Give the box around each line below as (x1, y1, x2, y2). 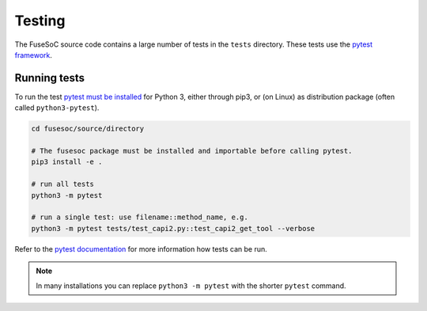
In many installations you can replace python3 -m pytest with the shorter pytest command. (36, 281, 347, 290)
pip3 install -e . (31, 157, 103, 166)
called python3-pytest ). (14, 103, 100, 112)
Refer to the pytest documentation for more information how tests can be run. (14, 244, 268, 253)
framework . (14, 50, 53, 59)
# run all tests (31, 180, 95, 189)
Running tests (14, 71, 85, 85)
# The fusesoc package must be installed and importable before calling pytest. (31, 146, 353, 155)
